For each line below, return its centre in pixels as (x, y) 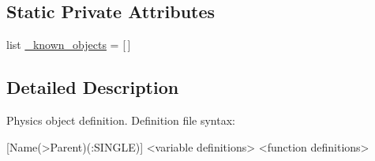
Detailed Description (93, 87)
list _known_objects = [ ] (69, 45)
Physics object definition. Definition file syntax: (121, 120)
